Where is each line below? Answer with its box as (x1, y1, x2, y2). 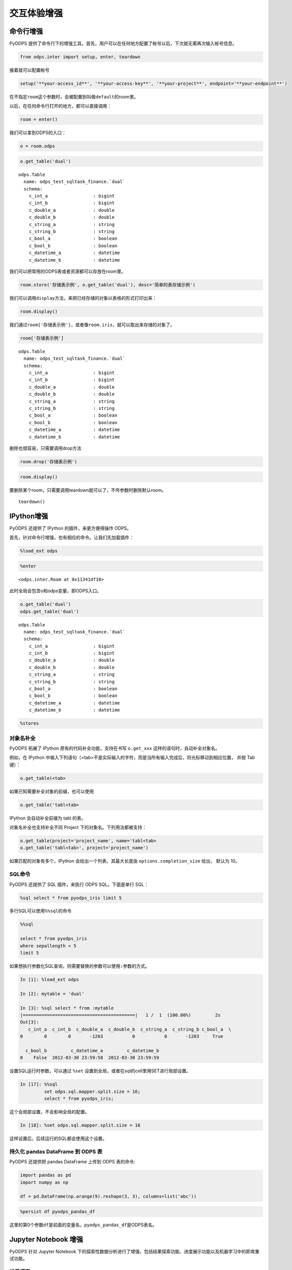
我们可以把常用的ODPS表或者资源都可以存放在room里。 (9, 268, 126, 274)
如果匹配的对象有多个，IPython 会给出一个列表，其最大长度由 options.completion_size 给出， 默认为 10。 (9, 858, 240, 864)
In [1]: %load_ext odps (20, 977, 80, 982)
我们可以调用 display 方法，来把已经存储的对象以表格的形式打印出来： (9, 295, 157, 301)
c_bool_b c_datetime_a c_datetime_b (25, 1047, 159, 1054)
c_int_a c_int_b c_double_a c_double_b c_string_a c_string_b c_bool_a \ (28, 1026, 232, 1032)
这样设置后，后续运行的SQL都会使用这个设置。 (9, 1135, 107, 1141)
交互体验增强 (9, 8, 63, 19)
